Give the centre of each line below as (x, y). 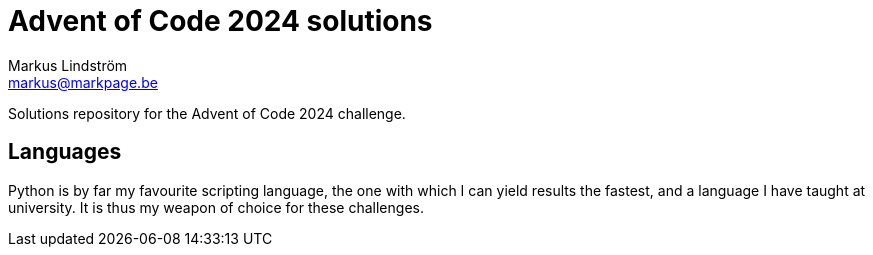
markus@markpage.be (83, 82)
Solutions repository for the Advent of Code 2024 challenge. (207, 113)
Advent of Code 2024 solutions (220, 21)
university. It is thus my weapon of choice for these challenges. (216, 207)
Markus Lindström (68, 65)
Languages (65, 152)
